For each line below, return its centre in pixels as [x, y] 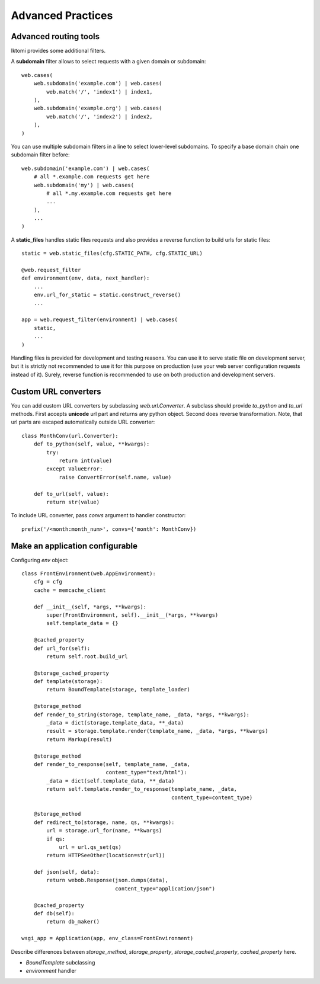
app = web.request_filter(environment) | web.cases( [100, 320]
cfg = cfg [48, 582]
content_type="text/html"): [146, 773]
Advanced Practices [62, 15]
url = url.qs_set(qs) [90, 847]
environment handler [51, 971]
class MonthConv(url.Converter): [70, 436]
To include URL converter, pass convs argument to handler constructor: [98, 515]
